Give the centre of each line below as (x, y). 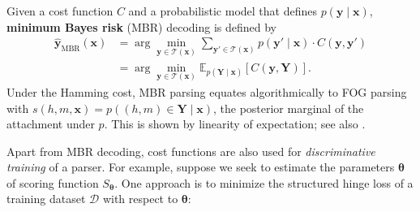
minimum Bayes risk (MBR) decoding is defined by (141, 26)
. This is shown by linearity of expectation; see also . (235, 124)
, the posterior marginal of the (288, 108)
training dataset (46, 199)
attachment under (51, 124)
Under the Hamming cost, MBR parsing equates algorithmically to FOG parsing (207, 91)
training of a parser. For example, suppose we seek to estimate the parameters (201, 167)
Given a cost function (60, 11)
